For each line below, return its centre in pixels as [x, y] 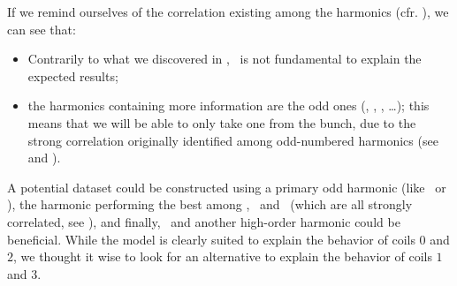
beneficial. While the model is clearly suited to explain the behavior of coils [211, 239]
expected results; [73, 75]
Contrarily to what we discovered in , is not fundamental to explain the [225, 59]
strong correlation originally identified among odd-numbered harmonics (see [233, 140]
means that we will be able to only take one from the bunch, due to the [222, 122]
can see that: [42, 29]
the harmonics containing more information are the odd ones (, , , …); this [228, 105]
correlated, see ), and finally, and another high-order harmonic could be [204, 221]
